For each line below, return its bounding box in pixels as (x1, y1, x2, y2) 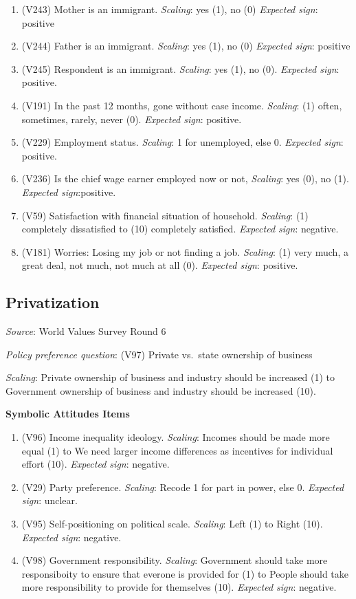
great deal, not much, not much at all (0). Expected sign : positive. (21, 258, 298, 272)
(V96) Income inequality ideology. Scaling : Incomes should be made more (21, 430, 330, 444)
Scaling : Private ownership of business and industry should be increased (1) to (5, 370, 335, 384)
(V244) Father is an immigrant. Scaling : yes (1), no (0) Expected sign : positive (21, 39, 351, 53)
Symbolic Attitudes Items (5, 406, 130, 421)
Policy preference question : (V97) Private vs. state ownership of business (5, 347, 313, 361)
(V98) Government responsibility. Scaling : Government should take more (21, 553, 328, 567)
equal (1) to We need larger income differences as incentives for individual (21, 443, 333, 457)
